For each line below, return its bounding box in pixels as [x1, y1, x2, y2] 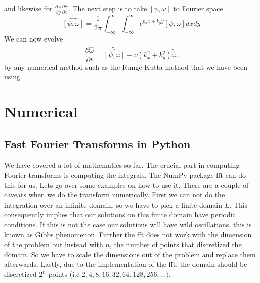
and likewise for [4, 3, 53, 13]
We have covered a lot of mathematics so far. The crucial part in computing [4, 159, 240, 170]
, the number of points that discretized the [109, 239, 242, 250]
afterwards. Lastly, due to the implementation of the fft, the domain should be [4, 259, 247, 269]
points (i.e [48, 269, 80, 279]
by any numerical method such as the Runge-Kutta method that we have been [4, 61, 248, 72]
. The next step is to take [68, 3, 147, 13]
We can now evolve [4, 33, 63, 44]
